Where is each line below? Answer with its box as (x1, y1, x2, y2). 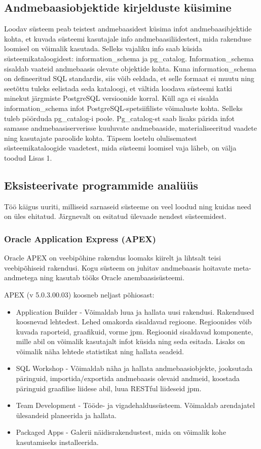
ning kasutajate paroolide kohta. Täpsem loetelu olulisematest (4, 132, 197, 143)
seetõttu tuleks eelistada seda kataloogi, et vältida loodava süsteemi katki (4, 83, 232, 93)
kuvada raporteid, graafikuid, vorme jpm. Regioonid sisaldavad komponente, (16, 326, 253, 336)
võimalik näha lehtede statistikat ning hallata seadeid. (16, 346, 184, 356)
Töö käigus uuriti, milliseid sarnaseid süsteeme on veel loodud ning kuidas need (4, 201, 251, 211)
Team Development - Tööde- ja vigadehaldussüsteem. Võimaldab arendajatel (16, 400, 255, 410)
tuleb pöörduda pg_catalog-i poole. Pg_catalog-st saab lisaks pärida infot (4, 113, 235, 123)
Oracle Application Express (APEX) (4, 232, 156, 245)
